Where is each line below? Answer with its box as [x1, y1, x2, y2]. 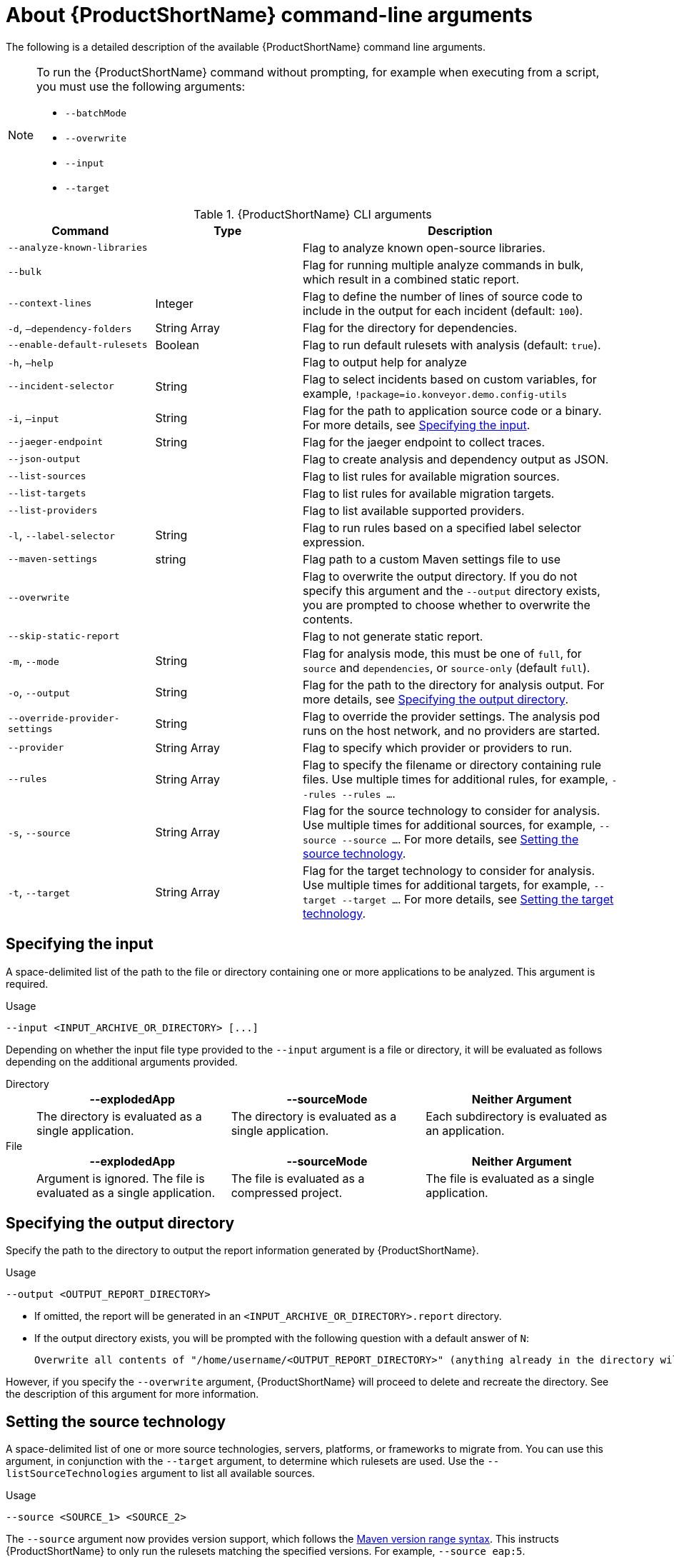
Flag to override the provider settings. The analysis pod [302, 709, 600, 724]
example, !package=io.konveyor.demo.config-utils [302, 386, 568, 401]
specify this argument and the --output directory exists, [302, 583, 600, 598]
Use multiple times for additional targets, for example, [302, 877, 590, 892]
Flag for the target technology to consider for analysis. [302, 863, 595, 878]
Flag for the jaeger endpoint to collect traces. [302, 434, 545, 449]
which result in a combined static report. [302, 271, 520, 286]
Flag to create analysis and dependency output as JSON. [302, 451, 609, 466]
